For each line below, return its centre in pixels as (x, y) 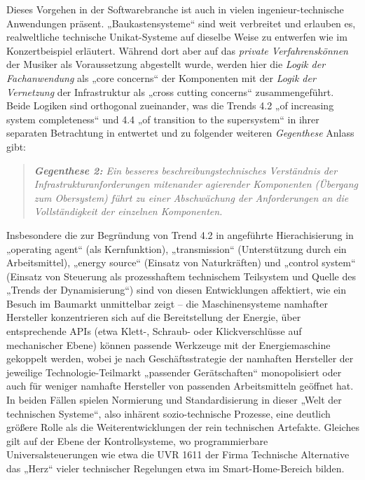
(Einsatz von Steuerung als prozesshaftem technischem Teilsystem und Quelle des (181, 276)
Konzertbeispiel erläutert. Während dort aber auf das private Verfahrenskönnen (177, 50)
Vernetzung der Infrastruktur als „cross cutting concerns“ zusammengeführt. (170, 91)
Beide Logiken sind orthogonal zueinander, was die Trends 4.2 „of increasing (170, 105)
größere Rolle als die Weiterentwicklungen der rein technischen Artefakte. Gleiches (183, 427)
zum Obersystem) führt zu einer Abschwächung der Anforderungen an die (191, 197)
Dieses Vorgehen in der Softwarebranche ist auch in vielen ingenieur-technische (175, 9)
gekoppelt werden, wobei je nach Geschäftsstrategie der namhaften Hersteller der (180, 358)
